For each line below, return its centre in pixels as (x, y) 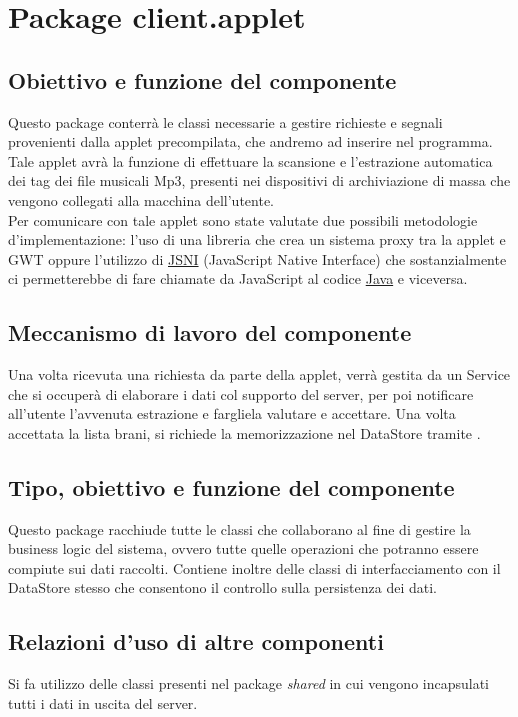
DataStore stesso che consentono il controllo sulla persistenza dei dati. (222, 587)
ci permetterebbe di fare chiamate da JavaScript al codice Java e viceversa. (238, 278)
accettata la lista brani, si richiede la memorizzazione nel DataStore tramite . (244, 432)
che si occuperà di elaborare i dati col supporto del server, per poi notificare (241, 393)
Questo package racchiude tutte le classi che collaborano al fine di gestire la (239, 528)
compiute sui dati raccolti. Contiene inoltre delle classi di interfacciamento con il (254, 567)
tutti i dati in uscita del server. (103, 702)
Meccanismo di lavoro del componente (210, 332)
